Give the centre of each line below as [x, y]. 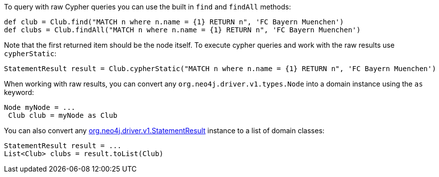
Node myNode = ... [40, 107]
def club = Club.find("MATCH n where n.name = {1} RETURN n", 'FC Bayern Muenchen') [174, 22]
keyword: [19, 92]
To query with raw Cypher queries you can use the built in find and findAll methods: [148, 7]
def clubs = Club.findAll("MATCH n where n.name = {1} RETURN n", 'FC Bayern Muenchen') [182, 30]
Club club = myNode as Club [63, 115]
